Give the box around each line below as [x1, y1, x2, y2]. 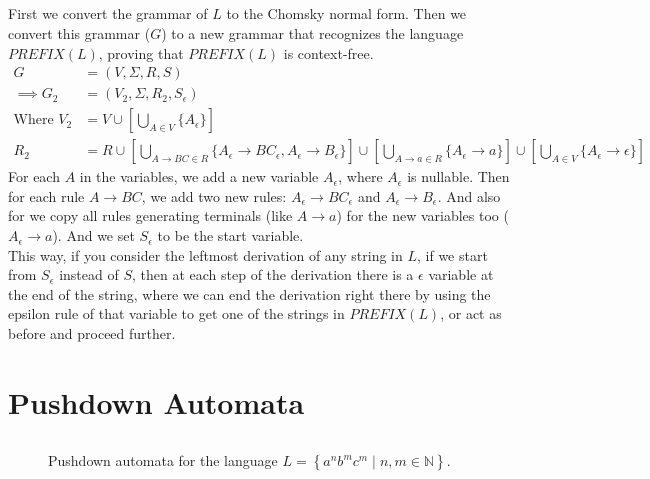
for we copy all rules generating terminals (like [8, 205, 293, 226]
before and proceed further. [8, 323, 176, 344]
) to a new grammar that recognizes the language [161, 22, 464, 43]
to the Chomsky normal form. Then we [226, 3, 467, 24]
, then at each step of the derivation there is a [131, 264, 414, 285]
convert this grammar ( [8, 22, 151, 43]
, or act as [440, 303, 502, 324]
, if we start [416, 244, 488, 265]
